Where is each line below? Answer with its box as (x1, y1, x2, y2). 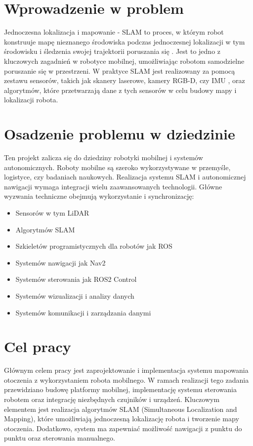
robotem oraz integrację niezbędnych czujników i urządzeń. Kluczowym (4, 394, 220, 404)
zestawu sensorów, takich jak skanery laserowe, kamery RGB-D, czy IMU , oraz (4, 75, 245, 86)
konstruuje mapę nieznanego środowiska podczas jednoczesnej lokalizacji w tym (4, 36, 245, 46)
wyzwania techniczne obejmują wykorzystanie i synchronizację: (4, 191, 194, 201)
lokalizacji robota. (4, 94, 58, 105)
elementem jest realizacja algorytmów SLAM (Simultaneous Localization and (4, 403, 237, 414)
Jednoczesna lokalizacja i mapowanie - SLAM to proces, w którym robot (4, 27, 224, 37)
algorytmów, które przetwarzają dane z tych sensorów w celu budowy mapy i (4, 85, 237, 95)
